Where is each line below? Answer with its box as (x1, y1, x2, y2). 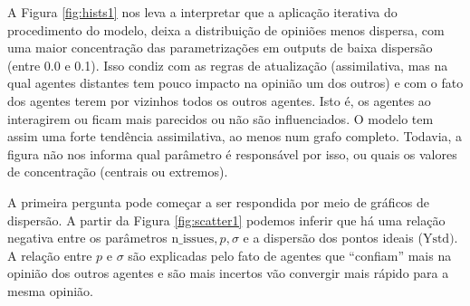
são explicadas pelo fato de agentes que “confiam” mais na (128, 245, 452, 264)
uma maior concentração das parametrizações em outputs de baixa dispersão (7, 38, 433, 57)
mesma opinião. (7, 281, 93, 300)
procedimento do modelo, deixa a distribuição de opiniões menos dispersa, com (7, 20, 445, 39)
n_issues (171, 233, 215, 246)
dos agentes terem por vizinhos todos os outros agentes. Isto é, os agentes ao (7, 91, 431, 110)
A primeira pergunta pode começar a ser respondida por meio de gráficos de (7, 192, 430, 211)
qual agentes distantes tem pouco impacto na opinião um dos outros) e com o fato (7, 73, 464, 92)
